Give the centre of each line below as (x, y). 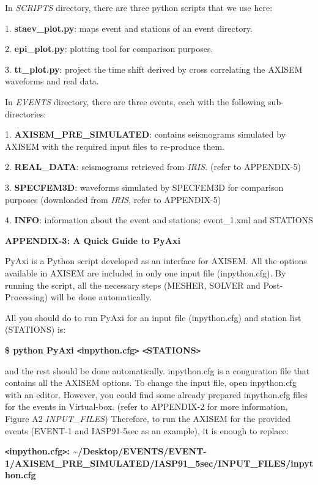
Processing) (26, 297)
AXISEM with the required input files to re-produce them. (115, 146)
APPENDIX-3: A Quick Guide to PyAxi (93, 240)
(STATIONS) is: (35, 329)
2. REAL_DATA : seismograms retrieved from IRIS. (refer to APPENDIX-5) (153, 167)
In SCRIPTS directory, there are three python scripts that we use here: (139, 7)
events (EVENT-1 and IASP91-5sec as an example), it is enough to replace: (147, 430)
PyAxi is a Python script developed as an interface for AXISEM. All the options (156, 261)
